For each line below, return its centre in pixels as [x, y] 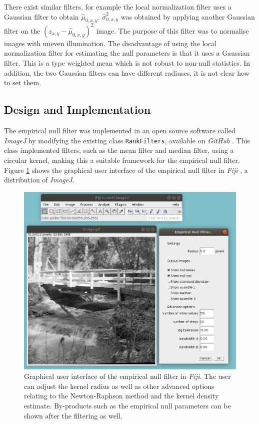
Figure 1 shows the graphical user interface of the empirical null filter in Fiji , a [126, 170]
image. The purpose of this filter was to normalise [172, 30]
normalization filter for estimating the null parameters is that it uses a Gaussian [127, 53]
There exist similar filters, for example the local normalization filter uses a [118, 7]
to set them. [22, 82]
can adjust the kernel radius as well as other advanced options [119, 386]
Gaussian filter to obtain [41, 16]
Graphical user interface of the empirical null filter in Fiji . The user [127, 376]
